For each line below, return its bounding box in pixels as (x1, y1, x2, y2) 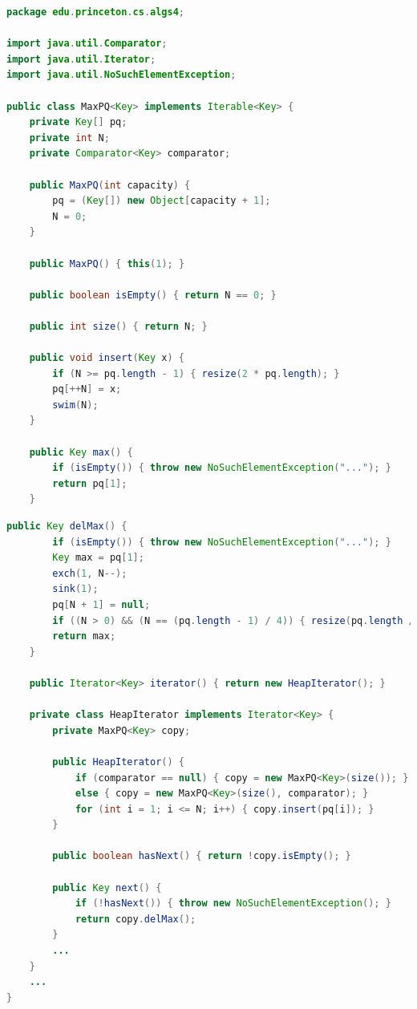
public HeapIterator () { (52, 756, 184, 768)
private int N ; (29, 132, 110, 144)
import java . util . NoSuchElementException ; (6, 69, 237, 81)
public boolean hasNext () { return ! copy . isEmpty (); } (52, 850, 351, 862)
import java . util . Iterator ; (6, 53, 156, 65)
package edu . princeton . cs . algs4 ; (6, 6, 185, 18)
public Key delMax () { (6, 521, 128, 532)
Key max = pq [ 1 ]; (52, 552, 144, 564)
